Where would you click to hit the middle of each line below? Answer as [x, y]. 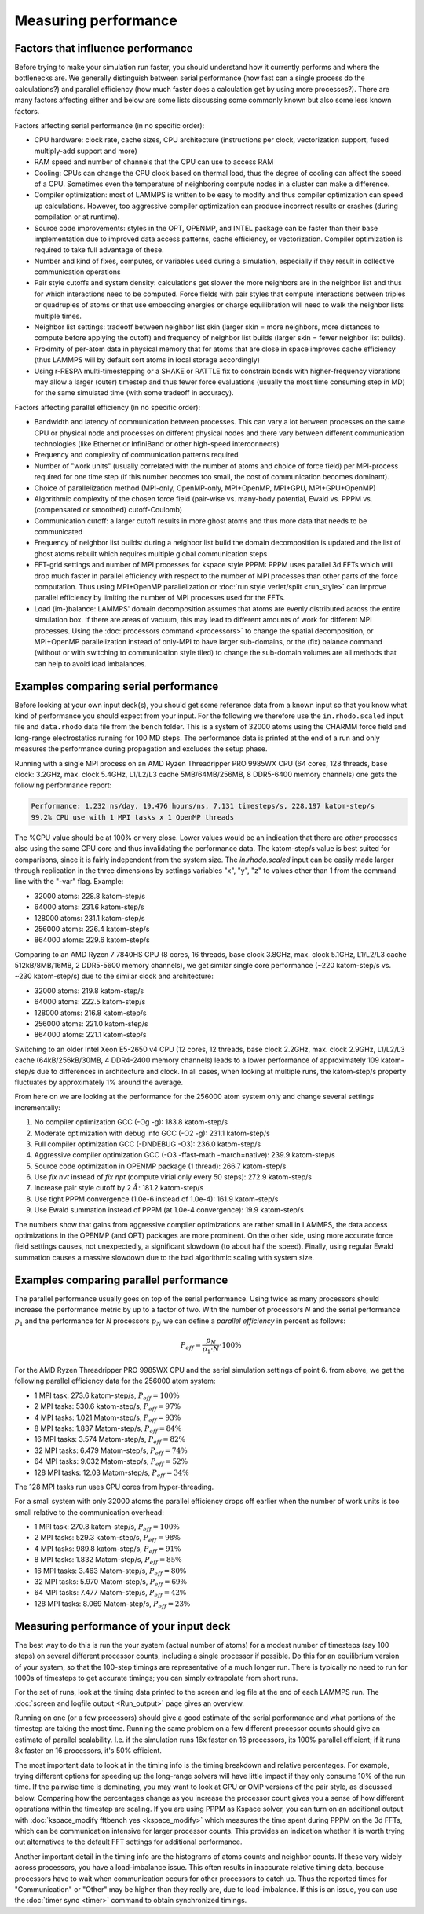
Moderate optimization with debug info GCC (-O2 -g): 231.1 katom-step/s [152, 1133]
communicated [58, 532]
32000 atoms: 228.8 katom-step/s [90, 896]
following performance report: [63, 785]
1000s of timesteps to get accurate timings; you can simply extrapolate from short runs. [156, 1677]
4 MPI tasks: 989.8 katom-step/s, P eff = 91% [108, 1549]
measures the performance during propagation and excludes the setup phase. [141, 749]
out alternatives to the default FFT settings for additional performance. [128, 1842]
